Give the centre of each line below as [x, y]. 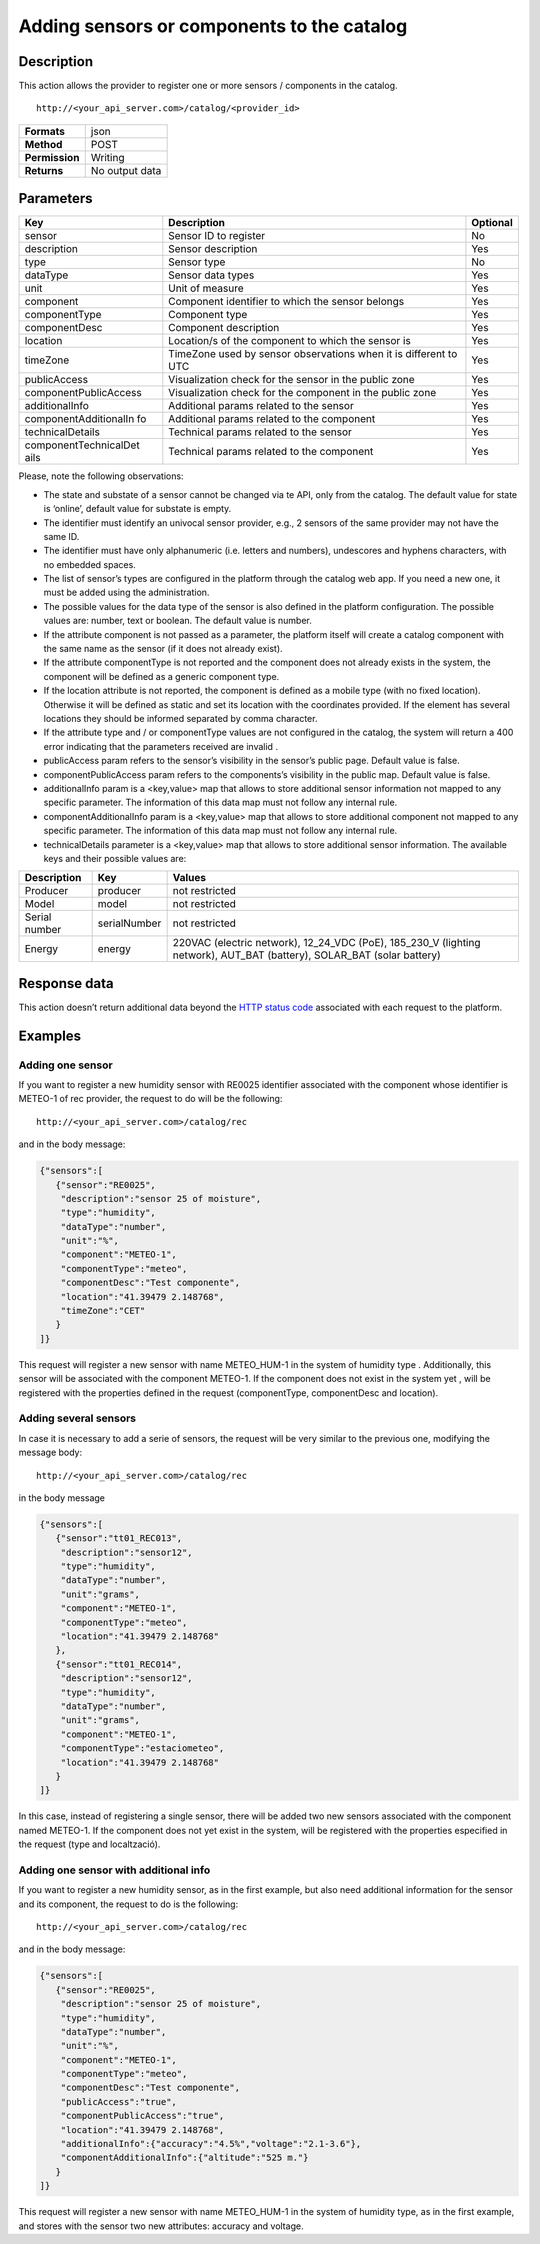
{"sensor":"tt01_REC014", [119, 1664]
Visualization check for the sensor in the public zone [291, 380]
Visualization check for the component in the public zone [302, 393]
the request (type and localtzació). [89, 1844]
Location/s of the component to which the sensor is [290, 341]
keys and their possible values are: [115, 858]
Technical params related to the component [271, 452]
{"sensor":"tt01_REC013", [119, 1538]
